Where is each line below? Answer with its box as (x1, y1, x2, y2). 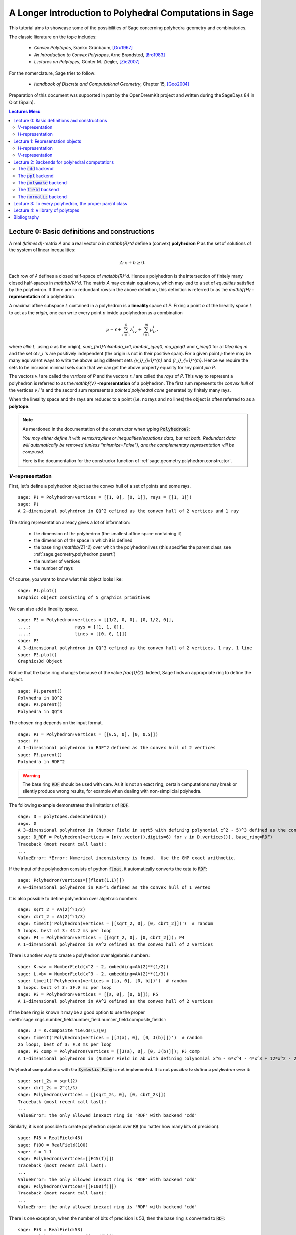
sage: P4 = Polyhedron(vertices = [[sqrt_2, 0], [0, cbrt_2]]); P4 (18, 934, 185, 940)
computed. (22, 449, 44, 454)
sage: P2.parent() (18, 702, 63, 707)
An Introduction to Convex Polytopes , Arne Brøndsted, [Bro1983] (34, 52, 165, 58)
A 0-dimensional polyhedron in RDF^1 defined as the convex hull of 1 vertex (18, 884, 211, 890)
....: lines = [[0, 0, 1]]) (18, 631, 128, 637)
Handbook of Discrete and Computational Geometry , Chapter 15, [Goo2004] (34, 81, 189, 87)
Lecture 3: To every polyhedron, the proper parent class (13, 201, 128, 206)
